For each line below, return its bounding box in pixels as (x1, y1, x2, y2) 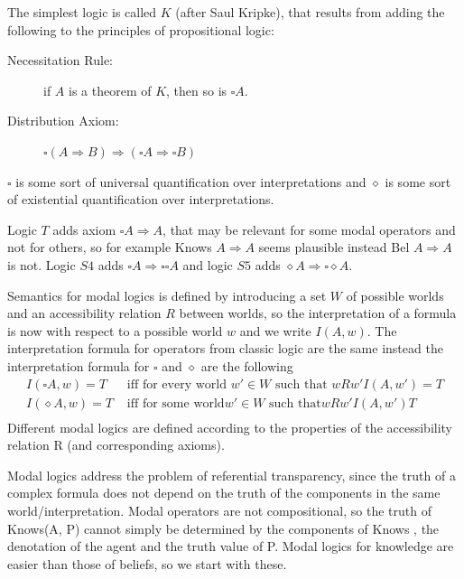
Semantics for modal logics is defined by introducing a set (7, 285, 327, 304)
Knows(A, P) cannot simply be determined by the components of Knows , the (7, 518, 440, 537)
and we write (239, 321, 311, 340)
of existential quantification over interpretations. (7, 190, 274, 209)
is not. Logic (7, 255, 76, 274)
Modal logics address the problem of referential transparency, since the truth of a (7, 465, 456, 484)
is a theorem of (69, 80, 152, 99)
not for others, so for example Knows (7, 238, 212, 257)
